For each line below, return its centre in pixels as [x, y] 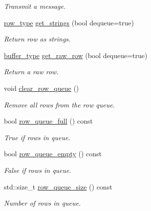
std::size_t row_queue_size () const [58, 186]
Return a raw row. [31, 72]
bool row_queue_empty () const [53, 154]
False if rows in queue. [38, 170]
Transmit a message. [35, 6]
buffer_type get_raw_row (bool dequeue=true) [76, 55]
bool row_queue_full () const [48, 121]
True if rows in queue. [37, 137]
